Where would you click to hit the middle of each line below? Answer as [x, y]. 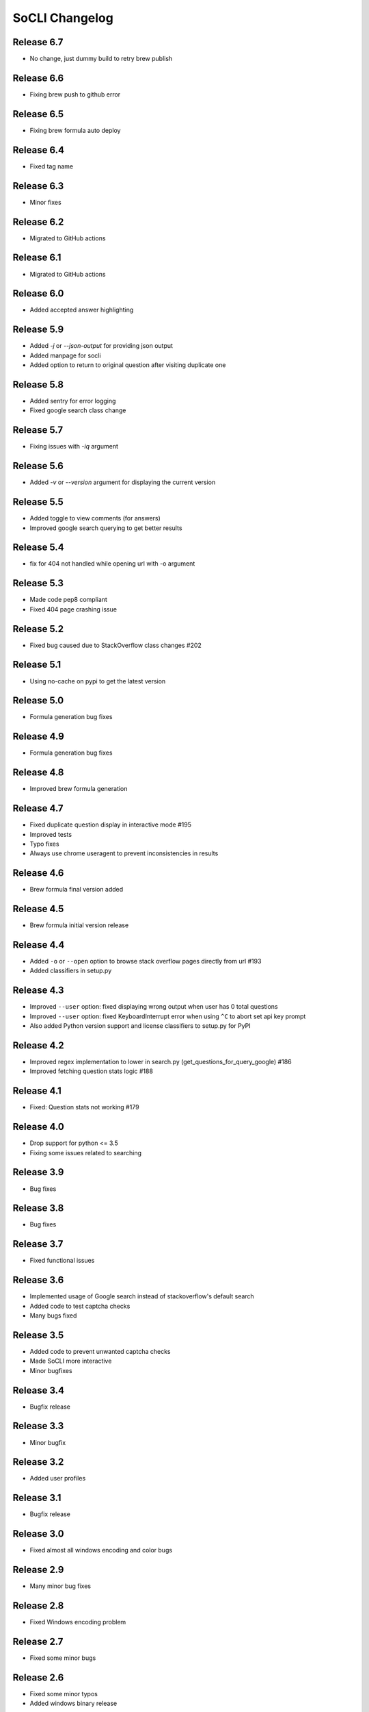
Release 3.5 [38, 1335]
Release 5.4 [38, 547]
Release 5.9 [38, 330]
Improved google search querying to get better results [106, 528]
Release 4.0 [38, 1127]
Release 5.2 [38, 629]
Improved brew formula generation [79, 789]
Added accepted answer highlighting [82, 310]
